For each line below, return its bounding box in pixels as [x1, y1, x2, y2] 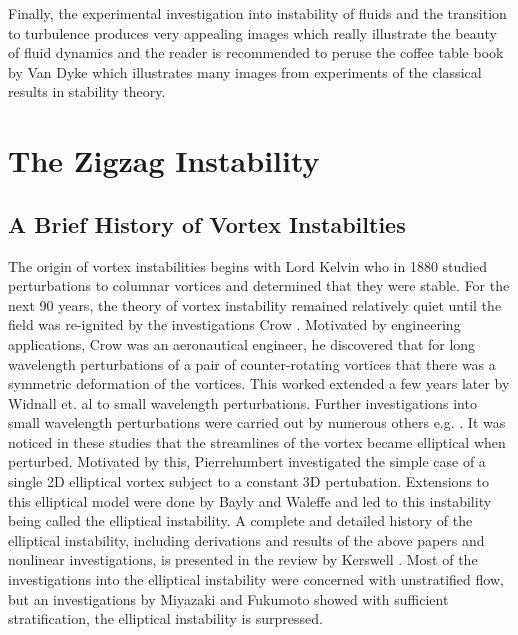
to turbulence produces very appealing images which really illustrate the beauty [8, 22, 497, 43]
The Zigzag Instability [8, 140, 320, 181]
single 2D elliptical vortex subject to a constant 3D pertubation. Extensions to [8, 471, 489, 492]
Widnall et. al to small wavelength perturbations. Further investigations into [8, 392, 477, 413]
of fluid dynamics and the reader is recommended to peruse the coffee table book [8, 42, 504, 63]
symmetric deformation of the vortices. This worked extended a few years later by [8, 373, 510, 394]
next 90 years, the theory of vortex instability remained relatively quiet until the [8, 294, 502, 315]
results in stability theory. [8, 81, 166, 102]
